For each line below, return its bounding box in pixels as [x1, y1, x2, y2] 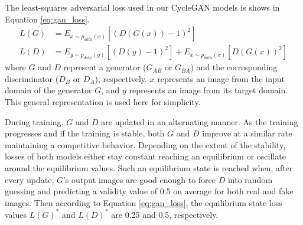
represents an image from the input [157, 72, 285, 84]
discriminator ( [5, 72, 59, 84]
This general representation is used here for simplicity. [5, 96, 201, 108]
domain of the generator [5, 84, 92, 96]
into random [227, 173, 273, 185]
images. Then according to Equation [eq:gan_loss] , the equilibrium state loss [5, 196, 282, 208]
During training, [5, 115, 64, 128]
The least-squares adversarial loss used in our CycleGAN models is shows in [5, 1, 280, 13]
